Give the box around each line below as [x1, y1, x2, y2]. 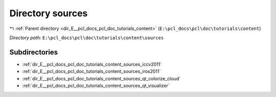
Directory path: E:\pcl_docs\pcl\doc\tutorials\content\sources [9, 35, 164, 41]
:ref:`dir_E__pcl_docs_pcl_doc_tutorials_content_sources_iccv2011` [22, 61, 162, 67]
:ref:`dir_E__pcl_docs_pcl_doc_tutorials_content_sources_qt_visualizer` [22, 83, 170, 89]
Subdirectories [9, 48, 58, 56]
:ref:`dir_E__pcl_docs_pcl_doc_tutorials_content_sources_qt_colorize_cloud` [22, 75, 181, 81]
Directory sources [9, 8, 88, 19]
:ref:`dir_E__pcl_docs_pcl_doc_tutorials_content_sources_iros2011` [22, 69, 161, 75]
